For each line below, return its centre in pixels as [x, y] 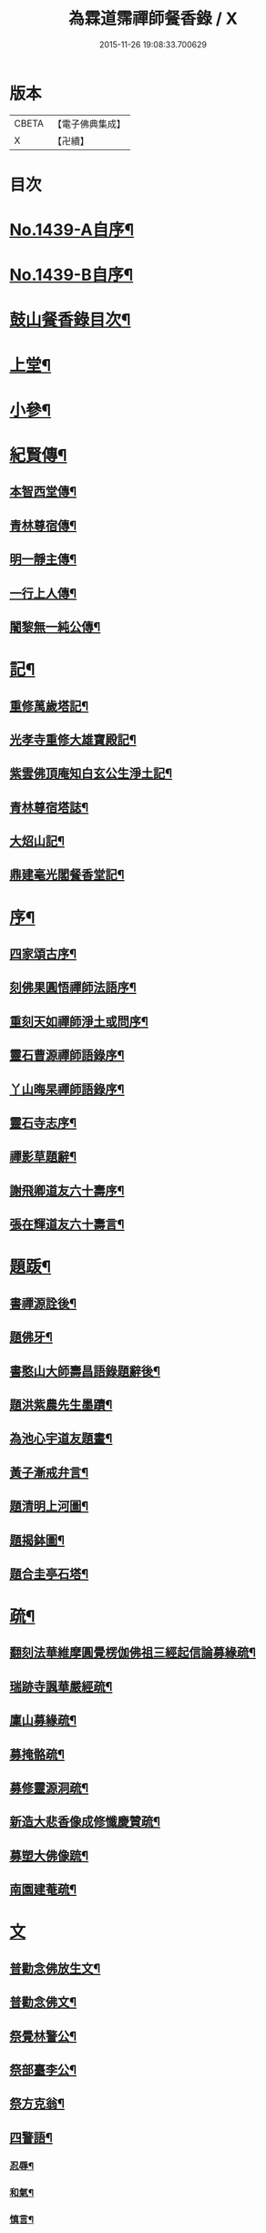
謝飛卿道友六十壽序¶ [67, 1190]
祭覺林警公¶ [43, 2036]
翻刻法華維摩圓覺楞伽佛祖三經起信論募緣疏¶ [133, 1653]
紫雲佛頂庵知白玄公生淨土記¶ [91, 774]
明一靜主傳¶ [43, 560]
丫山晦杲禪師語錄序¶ [67, 1089]
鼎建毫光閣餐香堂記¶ [67, 875]
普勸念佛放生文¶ [55, 1968]
